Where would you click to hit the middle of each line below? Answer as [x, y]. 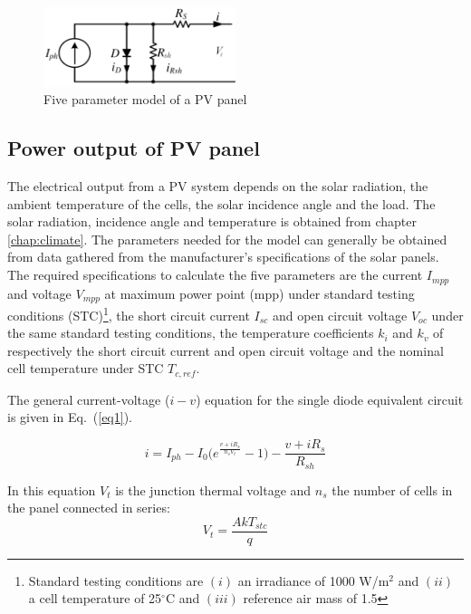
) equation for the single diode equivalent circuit [330, 399]
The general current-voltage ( [89, 399]
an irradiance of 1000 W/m [313, 580]
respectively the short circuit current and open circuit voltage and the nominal [226, 350]
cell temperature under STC [86, 368]
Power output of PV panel [134, 148]
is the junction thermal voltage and [213, 489]
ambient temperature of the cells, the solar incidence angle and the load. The [221, 203]
